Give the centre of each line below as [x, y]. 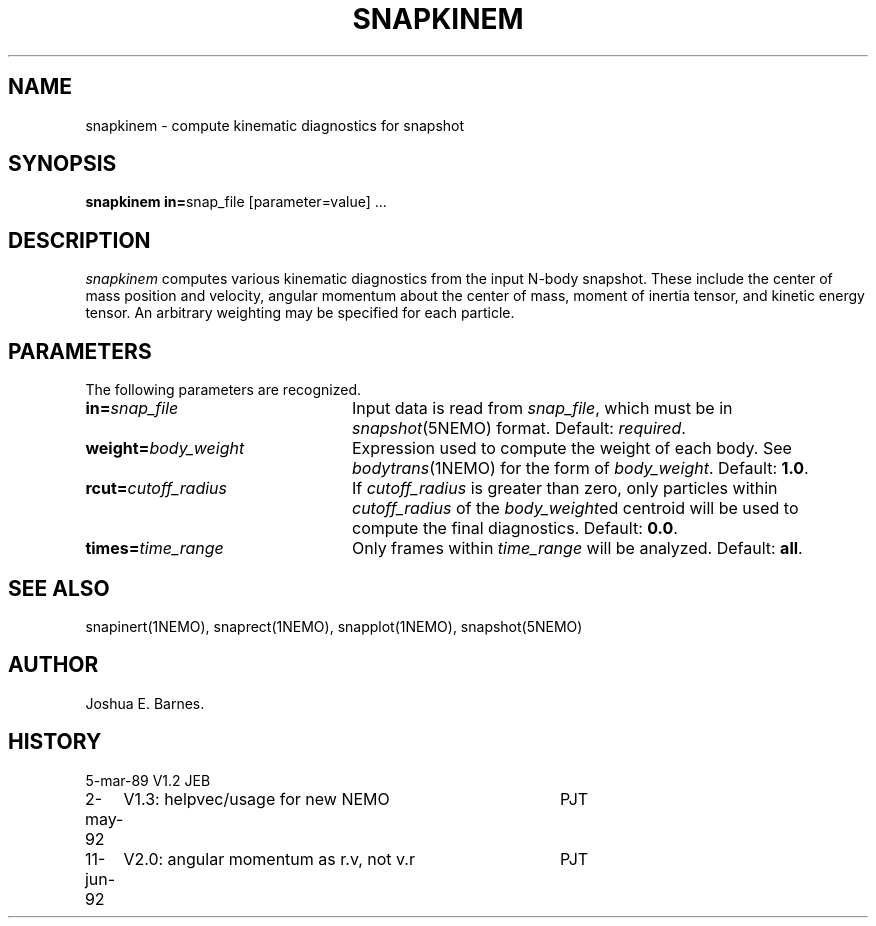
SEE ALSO [59, 588]
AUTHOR [53, 665]
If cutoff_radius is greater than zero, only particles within [564, 488]
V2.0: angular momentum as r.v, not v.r [269, 858]
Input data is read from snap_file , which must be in [542, 408]
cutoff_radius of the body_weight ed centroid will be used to [575, 508]
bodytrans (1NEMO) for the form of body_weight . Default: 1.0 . [580, 468]
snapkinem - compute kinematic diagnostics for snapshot [275, 125]
